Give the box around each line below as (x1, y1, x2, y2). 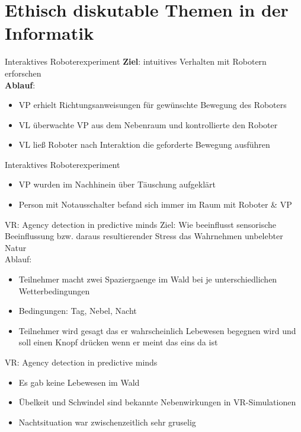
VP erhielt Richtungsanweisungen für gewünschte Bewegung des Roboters (18, 99, 287, 111)
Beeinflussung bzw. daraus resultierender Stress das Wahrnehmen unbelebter (5, 230, 283, 242)
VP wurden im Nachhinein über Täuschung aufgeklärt (18, 178, 216, 190)
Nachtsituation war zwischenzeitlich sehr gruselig (18, 415, 196, 428)
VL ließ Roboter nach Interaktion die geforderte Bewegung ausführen (18, 138, 270, 151)
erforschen (5, 66, 41, 79)
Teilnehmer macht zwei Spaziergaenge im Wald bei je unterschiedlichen (18, 273, 277, 285)
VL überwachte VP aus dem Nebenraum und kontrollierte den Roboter (18, 118, 278, 131)
